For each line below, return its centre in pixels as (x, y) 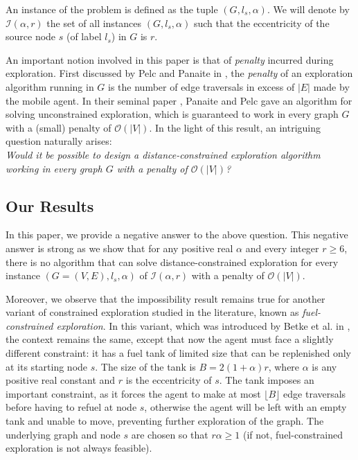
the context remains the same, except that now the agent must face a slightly (170, 339)
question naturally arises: (59, 141)
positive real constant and (61, 380)
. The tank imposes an (267, 380)
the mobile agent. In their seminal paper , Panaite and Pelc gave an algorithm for (179, 100)
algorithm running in (50, 86)
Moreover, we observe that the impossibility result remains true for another (165, 298)
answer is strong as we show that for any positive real (119, 248)
